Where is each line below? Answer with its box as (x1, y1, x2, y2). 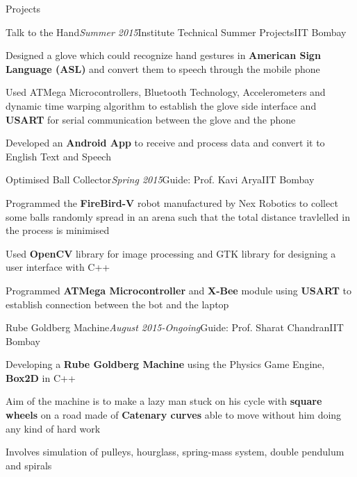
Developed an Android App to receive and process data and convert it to (6, 135, 325, 150)
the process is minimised (6, 223, 110, 237)
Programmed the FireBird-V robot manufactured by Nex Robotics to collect (6, 195, 338, 210)
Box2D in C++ (6, 370, 76, 385)
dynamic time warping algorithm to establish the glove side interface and (6, 98, 317, 112)
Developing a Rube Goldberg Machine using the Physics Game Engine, (6, 357, 325, 371)
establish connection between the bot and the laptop (6, 296, 229, 311)
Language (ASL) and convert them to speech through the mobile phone (6, 61, 320, 76)
